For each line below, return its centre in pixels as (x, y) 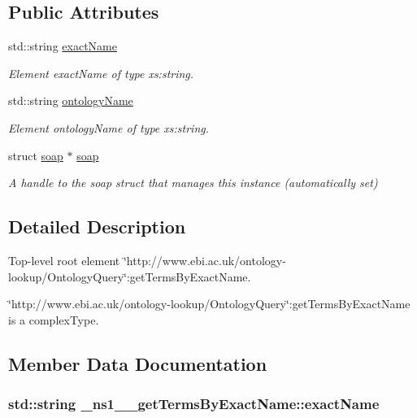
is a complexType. (54, 319)
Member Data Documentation (138, 363)
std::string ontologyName (71, 100)
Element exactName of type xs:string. (101, 73)
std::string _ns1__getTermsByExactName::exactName (194, 404)
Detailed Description (97, 226)
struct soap (36, 155)
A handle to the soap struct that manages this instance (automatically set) (193, 183)
